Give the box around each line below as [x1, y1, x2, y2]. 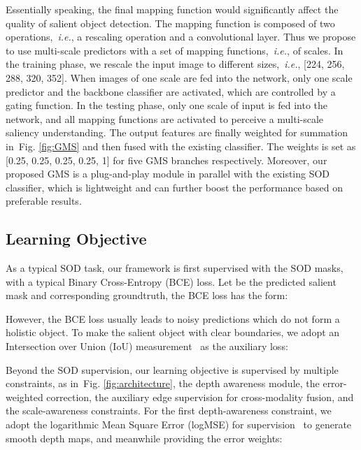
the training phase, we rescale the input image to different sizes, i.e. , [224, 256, [6, 57, 345, 71]
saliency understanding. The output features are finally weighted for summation [6, 125, 348, 140]
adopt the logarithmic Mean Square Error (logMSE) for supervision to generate [6, 417, 352, 432]
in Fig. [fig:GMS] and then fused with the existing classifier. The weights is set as [6, 138, 356, 153]
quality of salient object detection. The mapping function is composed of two [6, 15, 335, 30]
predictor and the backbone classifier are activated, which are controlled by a [6, 84, 336, 99]
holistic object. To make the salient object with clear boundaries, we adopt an [6, 325, 340, 340]
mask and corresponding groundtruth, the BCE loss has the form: [6, 288, 288, 303]
